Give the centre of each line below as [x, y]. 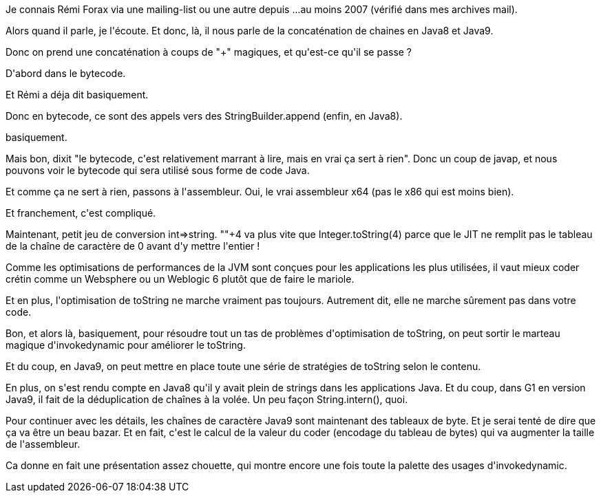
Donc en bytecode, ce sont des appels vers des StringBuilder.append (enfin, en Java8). [204, 116]
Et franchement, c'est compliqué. [81, 213]
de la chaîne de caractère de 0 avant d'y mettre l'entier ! [133, 246]
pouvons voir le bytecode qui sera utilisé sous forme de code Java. [158, 170]
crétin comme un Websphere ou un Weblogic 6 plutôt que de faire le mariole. [180, 279]
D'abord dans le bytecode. [66, 73]
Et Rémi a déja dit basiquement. [77, 95]
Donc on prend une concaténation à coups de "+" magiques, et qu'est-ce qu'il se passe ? [209, 52]
